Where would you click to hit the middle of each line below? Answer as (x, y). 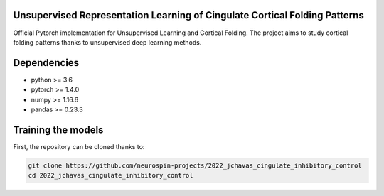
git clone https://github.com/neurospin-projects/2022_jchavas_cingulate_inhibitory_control (195, 165)
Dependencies (46, 63)
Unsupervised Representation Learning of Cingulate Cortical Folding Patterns (188, 15)
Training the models (58, 130)
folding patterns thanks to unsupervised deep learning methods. (107, 42)
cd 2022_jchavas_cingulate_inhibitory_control (111, 175)
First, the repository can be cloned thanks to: (79, 146)
